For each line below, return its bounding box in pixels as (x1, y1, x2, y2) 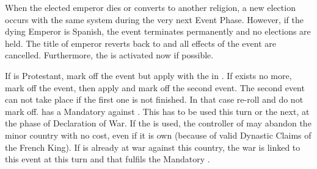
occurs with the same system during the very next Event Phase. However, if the (5, 13, 304, 26)
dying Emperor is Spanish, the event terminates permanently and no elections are (5, 25, 311, 38)
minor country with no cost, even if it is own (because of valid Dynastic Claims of (5, 128, 312, 141)
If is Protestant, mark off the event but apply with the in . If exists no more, (5, 69, 292, 81)
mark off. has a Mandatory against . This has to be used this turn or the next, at (5, 105, 310, 117)
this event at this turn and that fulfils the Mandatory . (5, 153, 210, 165)
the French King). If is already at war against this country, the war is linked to (5, 140, 301, 153)
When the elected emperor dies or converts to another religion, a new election (5, 1, 296, 13)
